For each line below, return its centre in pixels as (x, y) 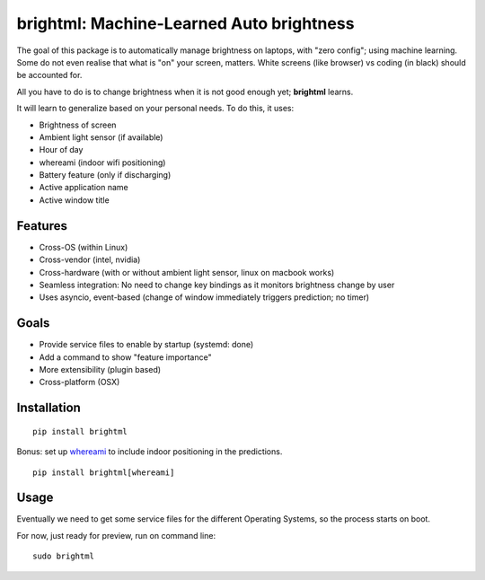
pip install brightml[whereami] (104, 472)
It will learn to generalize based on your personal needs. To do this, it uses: (155, 109)
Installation (48, 408)
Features (42, 226)
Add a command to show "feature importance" (125, 357)
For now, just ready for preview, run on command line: (116, 535)
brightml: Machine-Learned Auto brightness (185, 23)
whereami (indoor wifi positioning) (102, 163)
